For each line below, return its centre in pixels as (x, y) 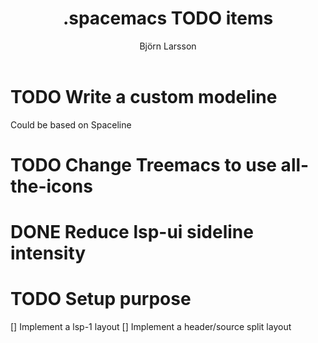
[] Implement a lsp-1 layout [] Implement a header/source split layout (151, 326)
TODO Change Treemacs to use (143, 164)
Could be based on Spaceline (71, 124)
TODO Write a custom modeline (144, 96)
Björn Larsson (168, 46)
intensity (48, 253)
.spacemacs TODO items (168, 18)
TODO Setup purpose (101, 299)
